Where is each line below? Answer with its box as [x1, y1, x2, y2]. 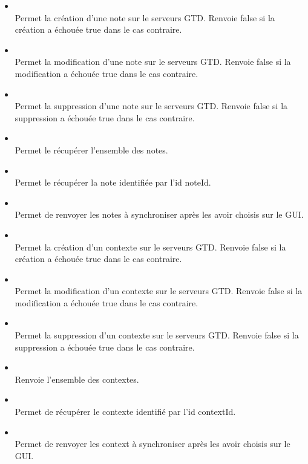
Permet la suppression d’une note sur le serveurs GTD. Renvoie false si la [15, 99, 288, 112]
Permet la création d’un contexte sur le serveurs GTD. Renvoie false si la [15, 240, 286, 253]
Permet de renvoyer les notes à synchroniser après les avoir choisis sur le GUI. [15, 208, 304, 221]
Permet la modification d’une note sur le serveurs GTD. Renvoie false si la [15, 55, 291, 68]
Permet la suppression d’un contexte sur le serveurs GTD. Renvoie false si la [15, 329, 299, 341]
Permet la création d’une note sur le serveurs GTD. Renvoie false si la [15, 11, 275, 24]
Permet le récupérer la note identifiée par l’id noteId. [15, 176, 211, 189]
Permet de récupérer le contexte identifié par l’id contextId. [15, 405, 236, 418]
